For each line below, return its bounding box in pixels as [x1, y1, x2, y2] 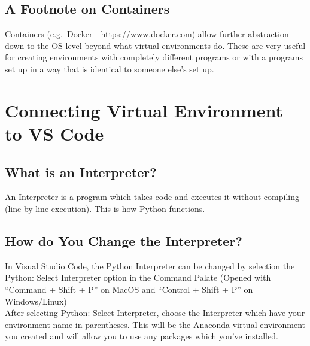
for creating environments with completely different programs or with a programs [5, 51, 303, 63]
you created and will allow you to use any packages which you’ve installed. [5, 330, 278, 342]
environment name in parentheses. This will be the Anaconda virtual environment [5, 318, 306, 330]
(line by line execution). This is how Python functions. [5, 202, 205, 214]
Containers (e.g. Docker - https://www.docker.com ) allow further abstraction [5, 28, 289, 40]
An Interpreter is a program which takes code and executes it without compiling [5, 190, 299, 203]
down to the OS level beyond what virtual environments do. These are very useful [5, 39, 306, 51]
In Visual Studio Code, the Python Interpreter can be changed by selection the [5, 259, 295, 272]
